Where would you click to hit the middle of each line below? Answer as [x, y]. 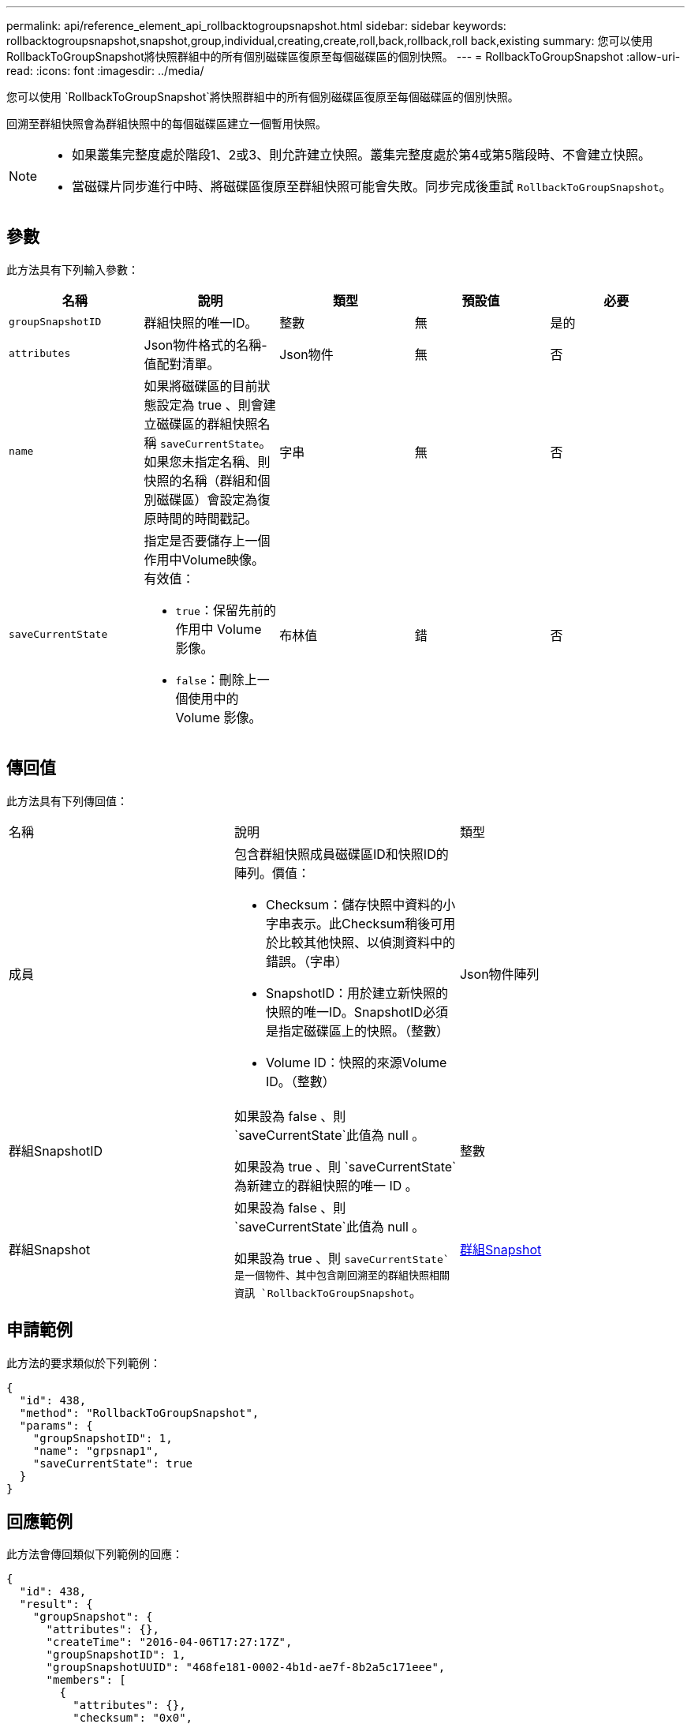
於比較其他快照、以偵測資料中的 [360, 942]
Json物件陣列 [499, 974]
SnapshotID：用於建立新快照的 [357, 993]
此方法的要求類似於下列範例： [84, 1362]
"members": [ [86, 1680]
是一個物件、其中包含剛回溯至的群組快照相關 [342, 1275]
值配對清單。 [182, 364]
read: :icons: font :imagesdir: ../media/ [105, 71]
